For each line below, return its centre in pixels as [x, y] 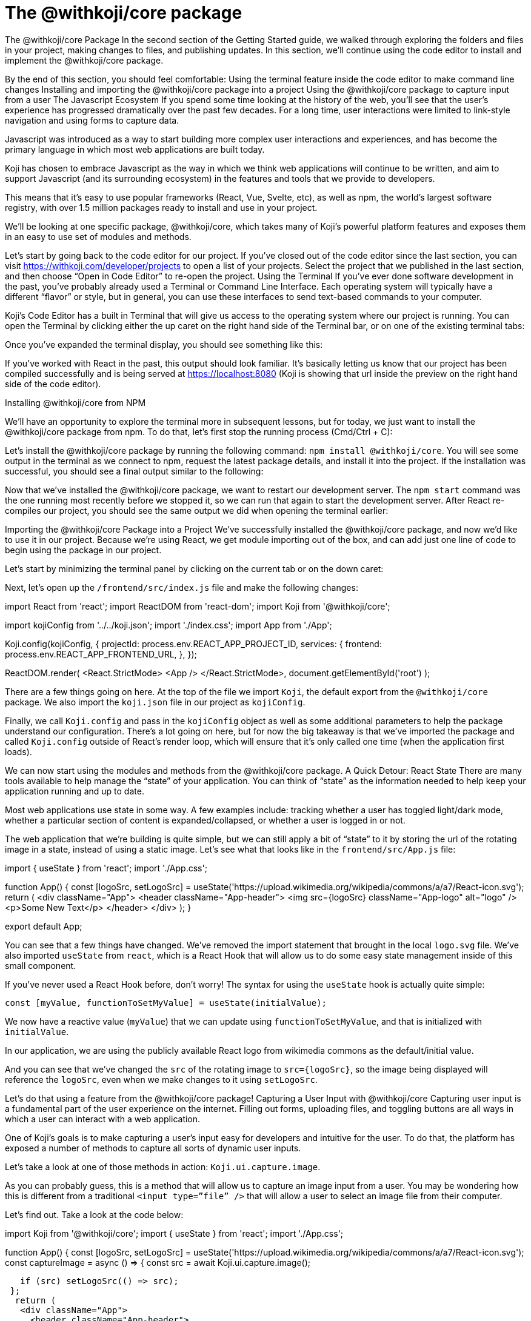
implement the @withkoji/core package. [84, 60]
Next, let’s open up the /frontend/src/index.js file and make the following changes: [182, 587]
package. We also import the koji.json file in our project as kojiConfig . [155, 702]
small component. [41, 965]
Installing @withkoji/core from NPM [75, 402]
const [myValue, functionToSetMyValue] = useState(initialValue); [166, 1003]
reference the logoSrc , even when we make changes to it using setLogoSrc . [161, 1079]
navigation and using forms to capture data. [92, 120]
